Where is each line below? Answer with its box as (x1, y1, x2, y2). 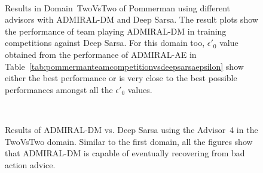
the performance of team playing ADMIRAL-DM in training (5, 24, 227, 37)
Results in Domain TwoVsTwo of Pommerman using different (5, 1, 231, 14)
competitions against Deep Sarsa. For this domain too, (5, 36, 205, 49)
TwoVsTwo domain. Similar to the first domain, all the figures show (5, 135, 253, 147)
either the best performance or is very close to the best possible (5, 72, 237, 84)
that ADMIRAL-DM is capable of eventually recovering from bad (5, 147, 245, 159)
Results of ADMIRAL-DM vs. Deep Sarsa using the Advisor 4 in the (5, 123, 258, 135)
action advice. (5, 158, 56, 171)
